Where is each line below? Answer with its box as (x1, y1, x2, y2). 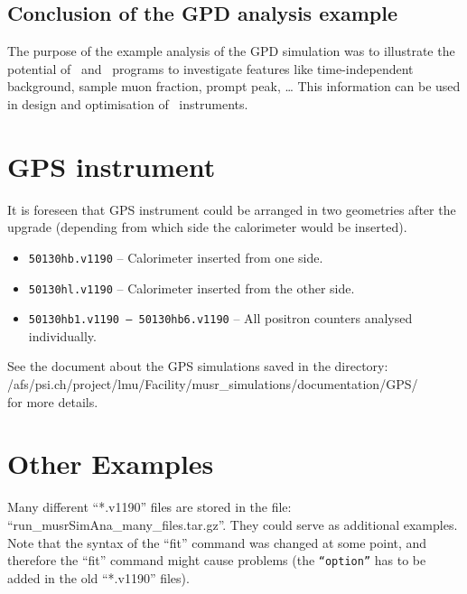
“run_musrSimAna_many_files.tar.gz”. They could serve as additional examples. (7, 515, 458, 534)
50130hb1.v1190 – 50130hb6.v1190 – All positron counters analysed (28, 309, 413, 328)
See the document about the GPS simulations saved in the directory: (7, 357, 388, 376)
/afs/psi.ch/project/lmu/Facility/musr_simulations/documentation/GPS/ (7, 375, 418, 394)
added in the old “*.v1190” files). (7, 568, 190, 587)
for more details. (7, 392, 98, 411)
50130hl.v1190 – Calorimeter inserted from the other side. (28, 278, 355, 297)
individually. (28, 326, 97, 345)
